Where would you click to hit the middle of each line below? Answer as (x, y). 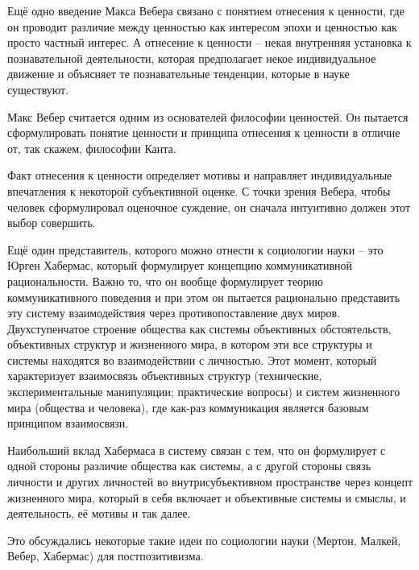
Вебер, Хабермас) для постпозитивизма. (106, 556)
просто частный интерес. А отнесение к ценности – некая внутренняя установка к (209, 42)
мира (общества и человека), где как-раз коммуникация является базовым (188, 407)
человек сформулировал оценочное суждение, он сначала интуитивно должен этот (209, 207)
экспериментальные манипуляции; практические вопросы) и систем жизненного (204, 392)
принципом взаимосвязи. (68, 423)
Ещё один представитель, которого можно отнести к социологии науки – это (195, 249)
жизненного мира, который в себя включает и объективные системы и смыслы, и (207, 497)
